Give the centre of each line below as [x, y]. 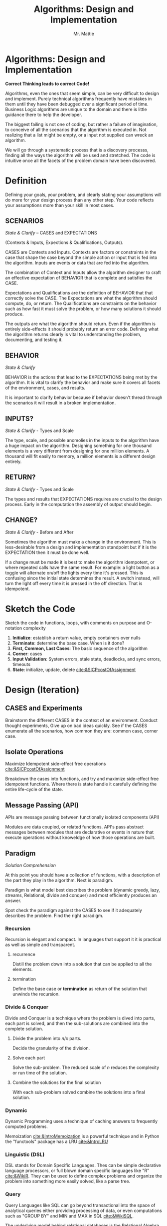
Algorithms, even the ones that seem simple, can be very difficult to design [82, 93]
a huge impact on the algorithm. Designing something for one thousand [79, 445]
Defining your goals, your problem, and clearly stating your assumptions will [83, 194]
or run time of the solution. [40, 1072]
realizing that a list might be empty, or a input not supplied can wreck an [79, 135]
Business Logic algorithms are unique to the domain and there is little [76, 109]
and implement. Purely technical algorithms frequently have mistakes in [79, 98]
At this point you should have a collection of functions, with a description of [83, 875]
